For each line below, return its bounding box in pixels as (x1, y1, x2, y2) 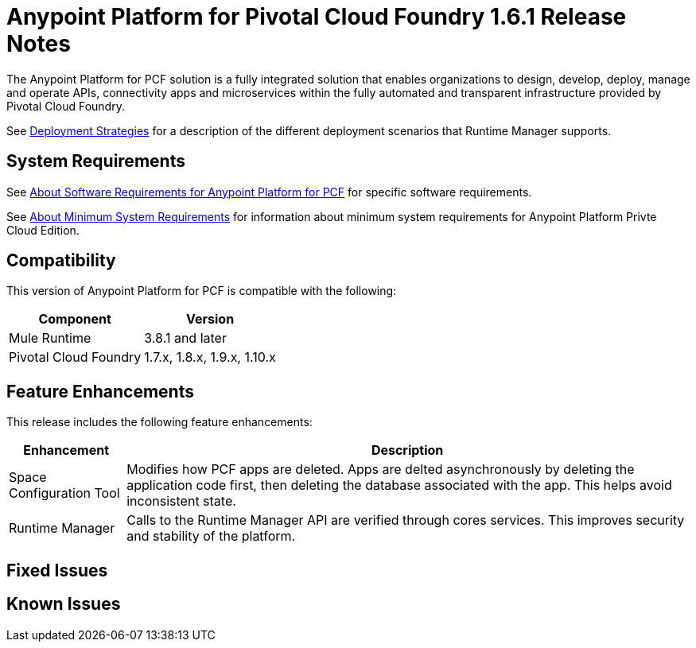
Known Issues (6, 594, 121, 615)
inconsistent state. (126, 493, 236, 510)
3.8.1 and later (144, 330, 227, 347)
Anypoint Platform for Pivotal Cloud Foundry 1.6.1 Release (6, 3, 627, 30)
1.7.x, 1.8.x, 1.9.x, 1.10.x (144, 349, 276, 366)
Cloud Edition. (6, 223, 80, 237)
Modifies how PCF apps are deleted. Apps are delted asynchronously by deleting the (126, 461, 635, 478)
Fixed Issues (6, 560, 108, 580)
